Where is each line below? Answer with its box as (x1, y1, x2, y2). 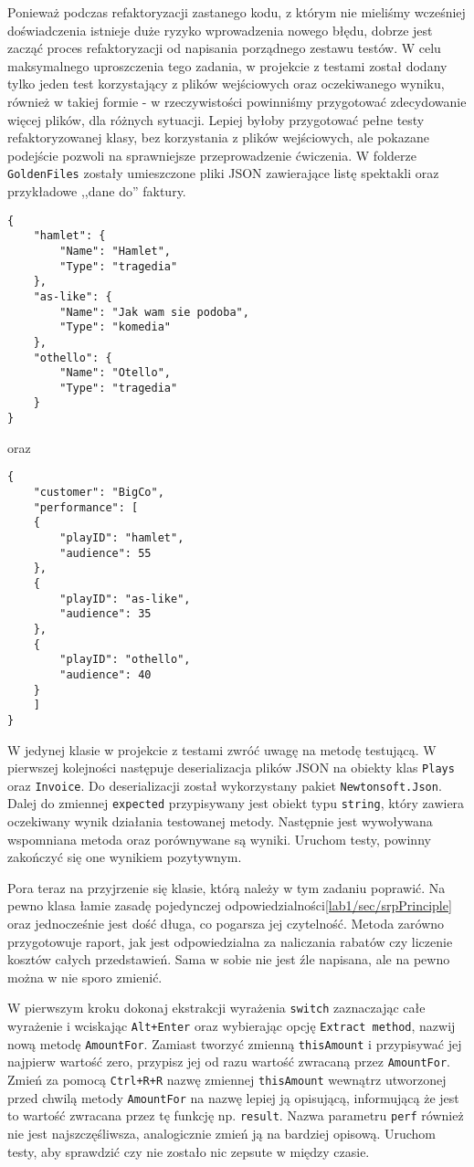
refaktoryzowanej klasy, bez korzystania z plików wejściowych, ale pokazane (7, 128, 429, 147)
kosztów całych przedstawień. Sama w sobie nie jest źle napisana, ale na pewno (7, 950, 450, 969)
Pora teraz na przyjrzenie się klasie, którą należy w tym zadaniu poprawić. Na (7, 878, 446, 897)
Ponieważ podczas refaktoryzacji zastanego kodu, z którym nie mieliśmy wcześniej (7, 3, 466, 21)
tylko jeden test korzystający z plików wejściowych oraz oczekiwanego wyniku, (7, 74, 445, 93)
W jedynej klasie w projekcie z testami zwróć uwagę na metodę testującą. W (7, 740, 437, 759)
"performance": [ (33, 500, 139, 514)
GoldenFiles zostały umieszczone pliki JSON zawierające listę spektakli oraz (7, 163, 439, 183)
